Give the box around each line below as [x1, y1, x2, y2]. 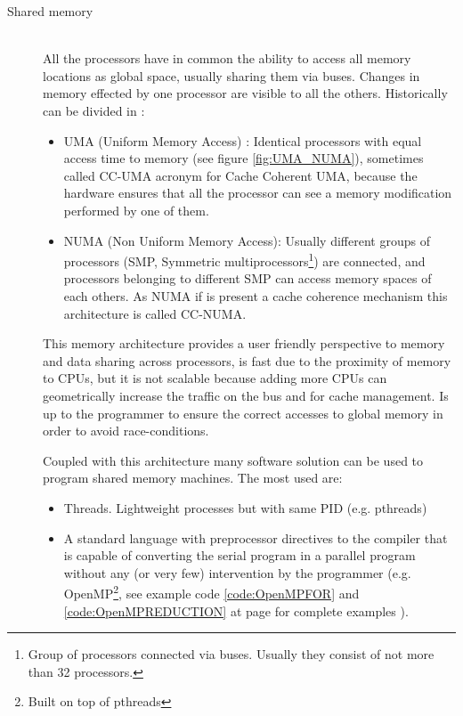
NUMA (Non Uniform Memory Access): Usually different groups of [63, 231, 430, 249]
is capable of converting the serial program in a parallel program [63, 546, 416, 565]
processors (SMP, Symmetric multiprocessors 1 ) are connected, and [63, 249, 426, 270]
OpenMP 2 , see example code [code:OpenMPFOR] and [63, 582, 360, 602]
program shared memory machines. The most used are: [43, 468, 343, 487]
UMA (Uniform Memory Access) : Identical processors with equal [63, 131, 422, 150]
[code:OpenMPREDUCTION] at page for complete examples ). [63, 601, 409, 620]
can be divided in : [43, 101, 145, 119]
